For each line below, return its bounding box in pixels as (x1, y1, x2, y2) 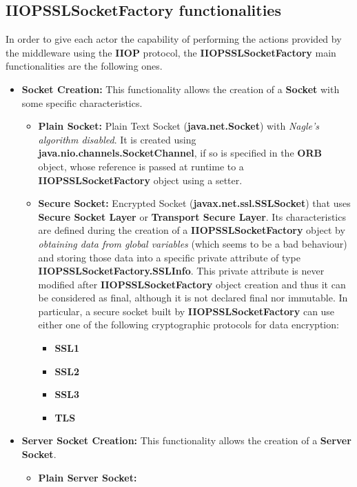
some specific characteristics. (21, 95, 143, 110)
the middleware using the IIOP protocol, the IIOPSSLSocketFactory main (6, 45, 336, 59)
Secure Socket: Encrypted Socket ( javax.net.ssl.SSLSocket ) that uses (38, 196, 351, 210)
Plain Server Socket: (38, 470, 137, 484)
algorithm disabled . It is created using (38, 132, 196, 146)
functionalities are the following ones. (6, 59, 163, 73)
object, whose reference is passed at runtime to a (38, 159, 244, 173)
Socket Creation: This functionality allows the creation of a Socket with (21, 81, 340, 96)
